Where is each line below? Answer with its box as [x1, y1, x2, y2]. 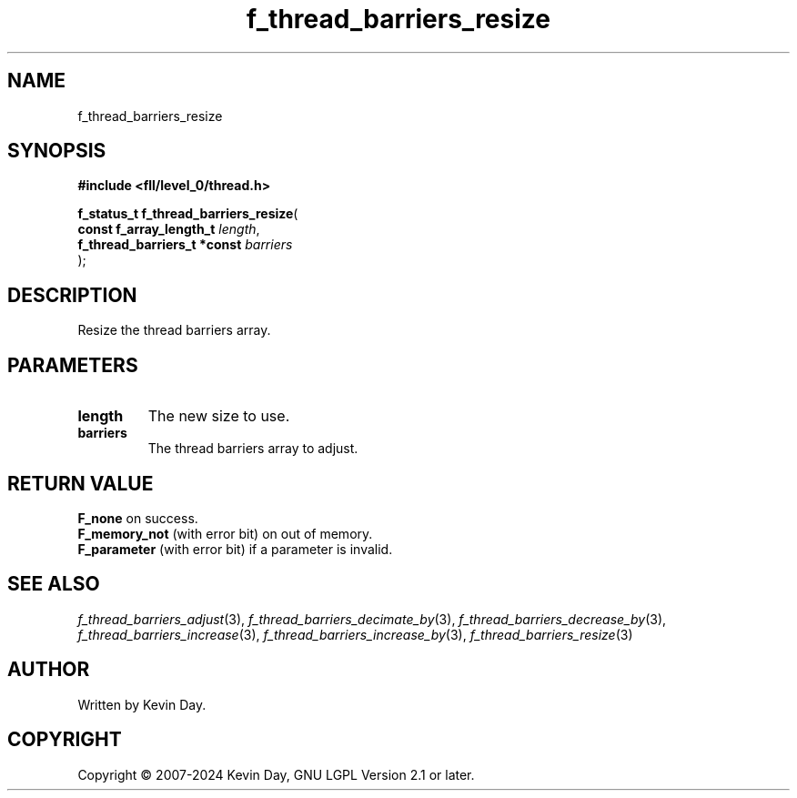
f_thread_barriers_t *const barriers [77, 237, 293, 253]
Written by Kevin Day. [77, 696, 207, 712]
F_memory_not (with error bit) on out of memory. [77, 525, 373, 541]
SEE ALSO [7, 572, 100, 596]
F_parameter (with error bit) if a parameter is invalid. [77, 540, 393, 557]
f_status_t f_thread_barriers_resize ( [77, 206, 298, 222]
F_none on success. [77, 510, 198, 526]
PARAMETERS [7, 353, 138, 377]
